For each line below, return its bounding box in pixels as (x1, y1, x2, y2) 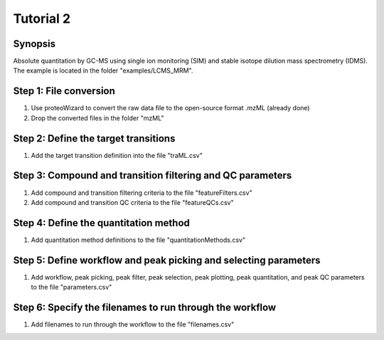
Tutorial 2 (13, 11, 71, 26)
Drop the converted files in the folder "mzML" (31, 114, 164, 122)
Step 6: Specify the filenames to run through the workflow (13, 301, 277, 313)
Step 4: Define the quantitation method (13, 217, 190, 229)
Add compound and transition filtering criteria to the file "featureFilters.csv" (31, 188, 252, 197)
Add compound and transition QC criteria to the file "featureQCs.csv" (31, 198, 234, 206)
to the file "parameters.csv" (31, 283, 112, 292)
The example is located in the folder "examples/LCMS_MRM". (13, 66, 193, 75)
